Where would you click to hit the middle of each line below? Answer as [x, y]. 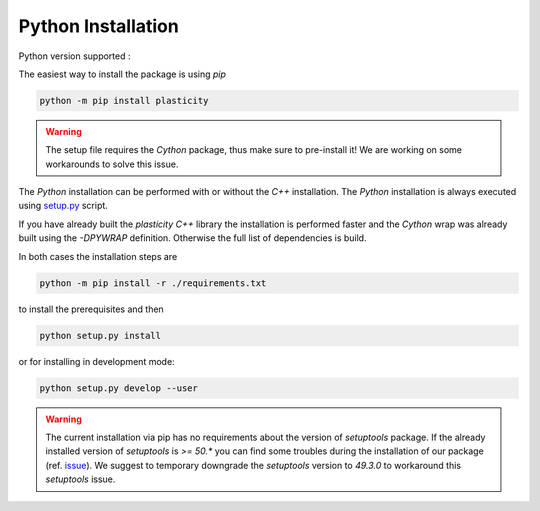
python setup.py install [100, 335]
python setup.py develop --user [119, 388]
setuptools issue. [80, 479]
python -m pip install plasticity [124, 100]
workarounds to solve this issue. [112, 164]
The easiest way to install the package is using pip [122, 74]
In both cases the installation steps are [98, 256]
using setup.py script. [63, 206]
